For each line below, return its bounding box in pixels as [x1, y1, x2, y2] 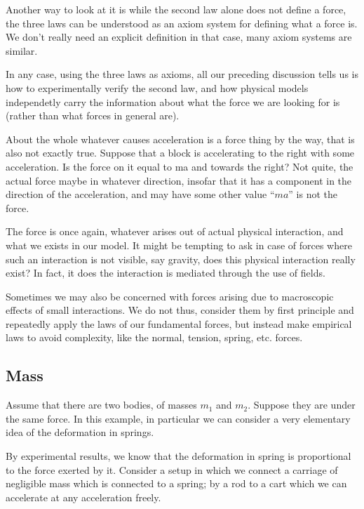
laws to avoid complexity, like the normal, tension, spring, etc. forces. [6, 330, 303, 345]
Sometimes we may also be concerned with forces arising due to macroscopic [6, 289, 334, 303]
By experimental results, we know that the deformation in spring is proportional [6, 449, 351, 463]
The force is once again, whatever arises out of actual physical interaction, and [6, 224, 344, 239]
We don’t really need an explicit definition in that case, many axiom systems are [6, 29, 352, 44]
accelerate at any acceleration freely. [6, 489, 161, 504]
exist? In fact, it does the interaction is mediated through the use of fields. [6, 265, 325, 280]
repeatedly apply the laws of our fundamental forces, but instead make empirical [6, 316, 352, 331]
